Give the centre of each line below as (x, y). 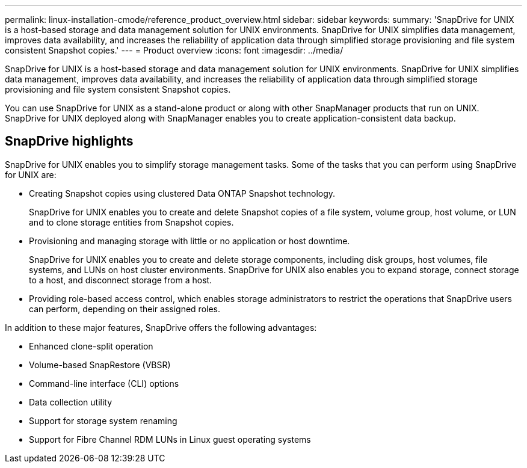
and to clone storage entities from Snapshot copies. (131, 222)
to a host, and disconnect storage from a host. (121, 280)
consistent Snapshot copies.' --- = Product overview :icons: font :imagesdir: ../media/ (174, 50)
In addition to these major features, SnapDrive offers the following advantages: (161, 327)
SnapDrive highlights (69, 141)
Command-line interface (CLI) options (104, 383)
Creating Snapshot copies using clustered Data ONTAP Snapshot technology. (182, 193)
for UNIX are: (31, 174)
